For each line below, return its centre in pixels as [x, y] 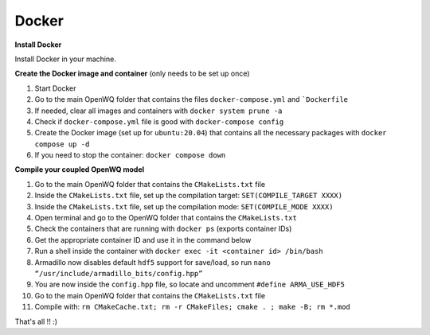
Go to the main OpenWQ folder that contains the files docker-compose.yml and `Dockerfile [192, 99]
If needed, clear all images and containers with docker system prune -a [158, 111]
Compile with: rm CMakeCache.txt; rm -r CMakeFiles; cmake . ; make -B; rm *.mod [192, 307]
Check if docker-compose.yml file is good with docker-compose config [159, 121]
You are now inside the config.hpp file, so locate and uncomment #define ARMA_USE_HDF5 [190, 284]
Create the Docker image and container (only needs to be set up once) [132, 74]
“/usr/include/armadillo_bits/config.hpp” [119, 273]
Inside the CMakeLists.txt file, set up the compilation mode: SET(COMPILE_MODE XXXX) [184, 206]
